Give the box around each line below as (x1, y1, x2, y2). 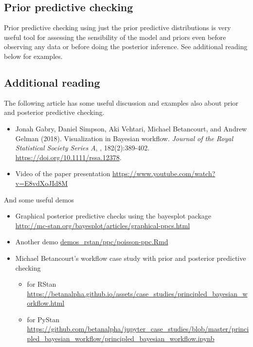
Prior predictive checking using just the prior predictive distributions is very (4, 22, 231, 33)
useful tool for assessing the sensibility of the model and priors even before (4, 32, 226, 42)
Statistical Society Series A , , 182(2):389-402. (15, 143, 150, 153)
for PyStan (27, 314, 59, 324)
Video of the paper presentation (15, 168, 110, 179)
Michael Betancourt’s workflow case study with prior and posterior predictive (15, 253, 246, 263)
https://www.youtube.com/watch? (112, 168, 216, 179)
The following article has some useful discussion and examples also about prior (4, 97, 238, 108)
